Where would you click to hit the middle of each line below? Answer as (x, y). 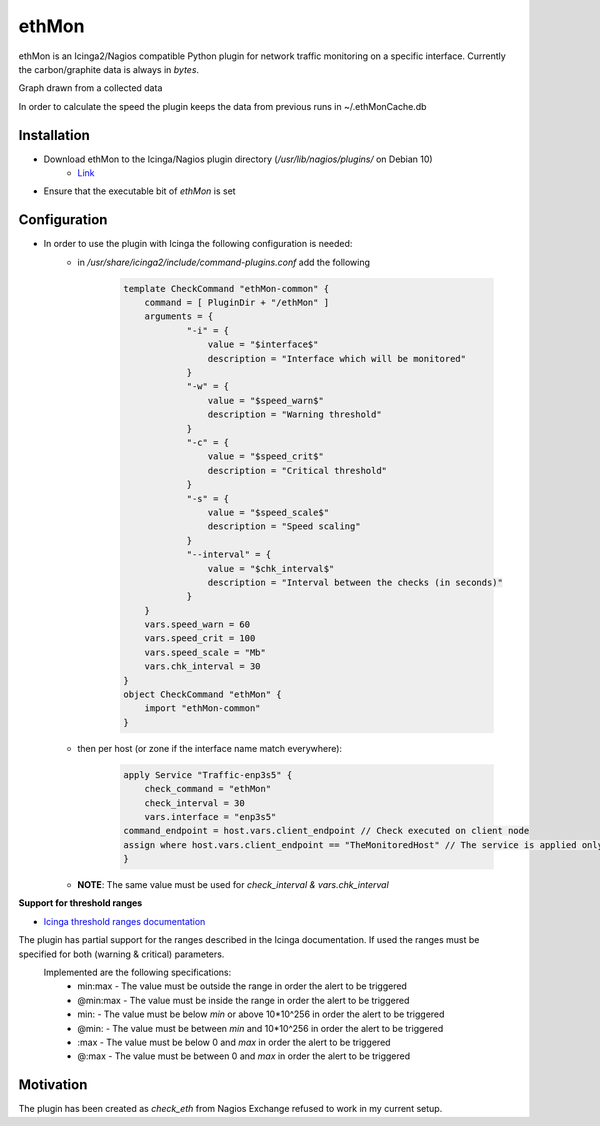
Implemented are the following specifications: (137, 972)
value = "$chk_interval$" (271, 568)
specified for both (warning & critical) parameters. (121, 954)
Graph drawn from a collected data (90, 88)
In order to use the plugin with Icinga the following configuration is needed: (198, 244)
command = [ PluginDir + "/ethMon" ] (237, 303)
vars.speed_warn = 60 (197, 624)
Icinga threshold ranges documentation (124, 921)
